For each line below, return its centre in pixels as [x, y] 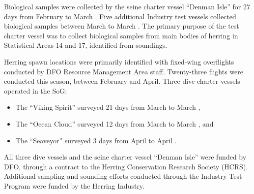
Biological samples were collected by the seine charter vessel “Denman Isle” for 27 [127, 6]
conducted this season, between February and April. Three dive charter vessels [122, 81]
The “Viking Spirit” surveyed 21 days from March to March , [108, 107]
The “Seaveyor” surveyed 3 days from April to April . [96, 140]
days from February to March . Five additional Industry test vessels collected [120, 16]
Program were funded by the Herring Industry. [74, 185]
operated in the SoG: [36, 90]
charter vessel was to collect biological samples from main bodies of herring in [121, 35]
